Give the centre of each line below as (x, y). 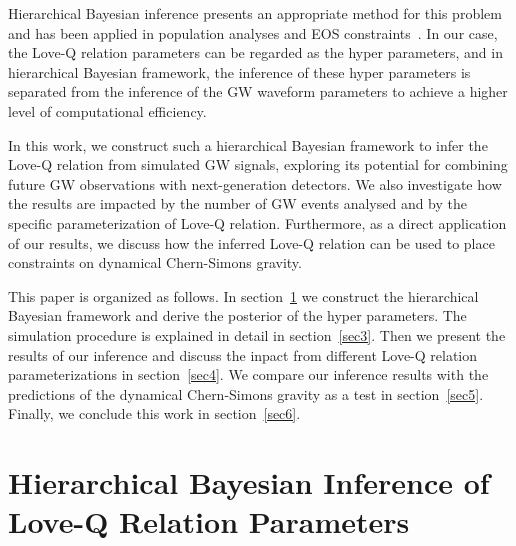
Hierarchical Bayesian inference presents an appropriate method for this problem (255, 13)
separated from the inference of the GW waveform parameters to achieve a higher (258, 91)
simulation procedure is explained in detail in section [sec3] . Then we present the (257, 334)
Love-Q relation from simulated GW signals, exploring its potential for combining (258, 164)
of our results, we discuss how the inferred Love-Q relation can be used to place (251, 242)
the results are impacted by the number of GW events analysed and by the (238, 203)
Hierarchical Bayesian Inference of (249, 482)
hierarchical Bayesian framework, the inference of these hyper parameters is (239, 71)
